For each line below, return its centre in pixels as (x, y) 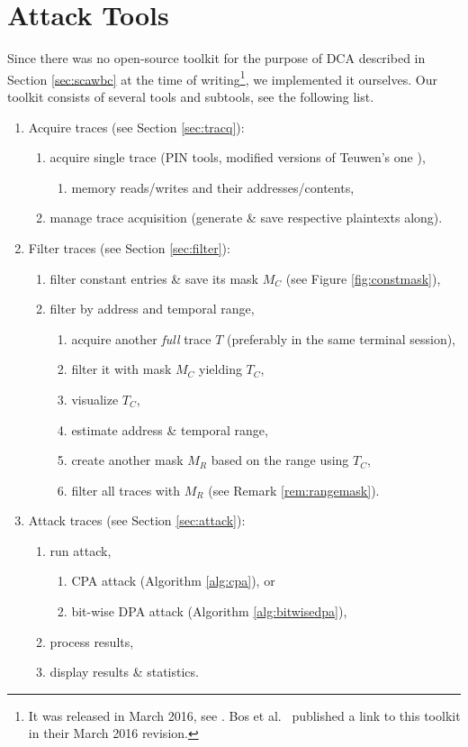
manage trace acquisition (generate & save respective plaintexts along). (246, 218)
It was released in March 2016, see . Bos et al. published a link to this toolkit (244, 715)
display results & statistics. (124, 672)
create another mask (127, 460)
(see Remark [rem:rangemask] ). (294, 490)
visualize (95, 399)
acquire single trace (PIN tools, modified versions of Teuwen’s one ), (238, 157)
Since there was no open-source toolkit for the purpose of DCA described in (216, 58)
